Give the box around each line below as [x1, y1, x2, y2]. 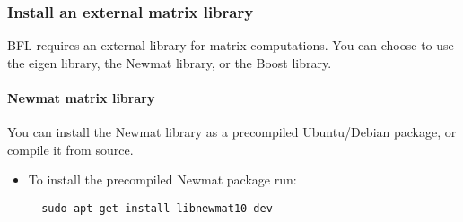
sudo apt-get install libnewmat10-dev [41, 201, 273, 215]
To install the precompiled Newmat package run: [28, 170, 297, 189]
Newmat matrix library [7, 89, 155, 107]
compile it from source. [7, 140, 134, 158]
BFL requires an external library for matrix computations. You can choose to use [7, 36, 454, 55]
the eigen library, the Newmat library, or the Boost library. [7, 53, 332, 72]
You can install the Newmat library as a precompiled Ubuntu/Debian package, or [7, 123, 457, 141]
